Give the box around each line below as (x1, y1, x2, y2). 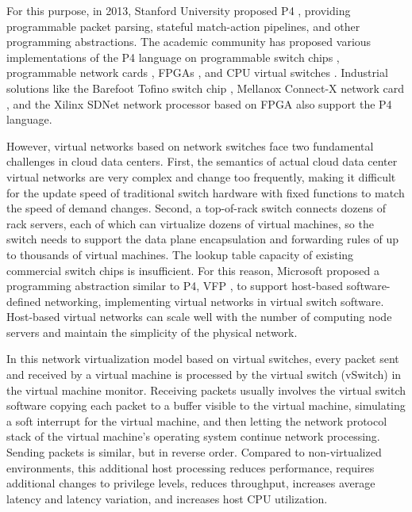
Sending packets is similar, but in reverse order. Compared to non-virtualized (6, 444, 382, 460)
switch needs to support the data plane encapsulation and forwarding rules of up (6, 231, 399, 247)
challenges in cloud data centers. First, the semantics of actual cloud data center (6, 153, 398, 170)
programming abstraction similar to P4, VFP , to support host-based (6, 277, 343, 294)
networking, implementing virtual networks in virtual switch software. (44, 292, 384, 309)
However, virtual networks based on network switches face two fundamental (6, 137, 374, 154)
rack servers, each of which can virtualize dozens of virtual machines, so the (6, 215, 374, 231)
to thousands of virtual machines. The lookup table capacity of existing (6, 246, 354, 262)
